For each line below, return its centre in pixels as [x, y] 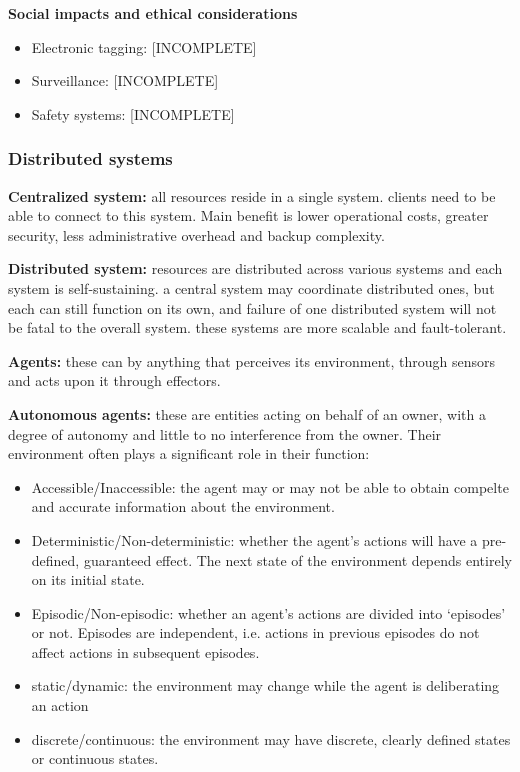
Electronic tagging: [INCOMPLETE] [144, 46]
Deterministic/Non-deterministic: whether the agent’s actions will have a [254, 539]
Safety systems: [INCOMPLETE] [133, 113]
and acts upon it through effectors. [114, 380]
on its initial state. [88, 579]
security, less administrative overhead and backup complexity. [196, 234]
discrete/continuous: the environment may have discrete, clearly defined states [271, 738]
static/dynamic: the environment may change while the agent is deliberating [265, 685]
